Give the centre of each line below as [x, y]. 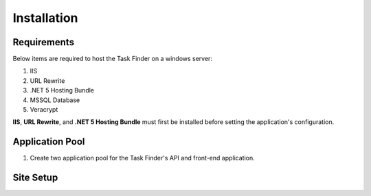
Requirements [44, 42]
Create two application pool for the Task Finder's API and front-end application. [142, 158]
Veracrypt [44, 110]
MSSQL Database [55, 100]
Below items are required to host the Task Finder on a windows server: [113, 59]
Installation [45, 18]
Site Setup [35, 178]
